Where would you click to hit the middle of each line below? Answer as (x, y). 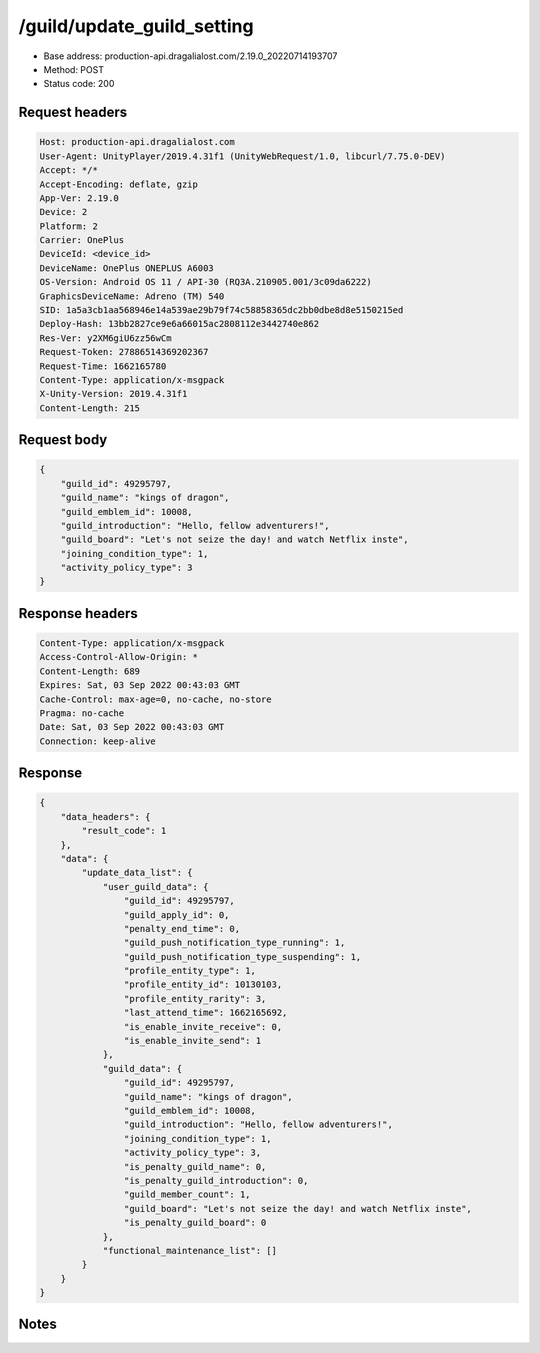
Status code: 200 (79, 84)
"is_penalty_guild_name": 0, (195, 1166)
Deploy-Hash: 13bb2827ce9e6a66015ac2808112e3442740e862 (179, 324)
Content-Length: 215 (89, 408)
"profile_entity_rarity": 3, (195, 998)
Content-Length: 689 (89, 671)
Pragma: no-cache (82, 713)
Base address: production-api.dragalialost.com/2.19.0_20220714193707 (190, 56)
